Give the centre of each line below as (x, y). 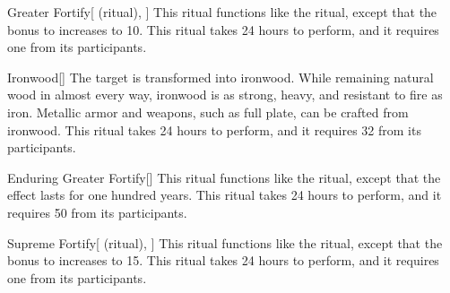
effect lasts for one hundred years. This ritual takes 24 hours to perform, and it (225, 195)
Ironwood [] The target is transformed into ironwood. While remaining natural (221, 77)
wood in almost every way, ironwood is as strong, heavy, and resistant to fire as (225, 95)
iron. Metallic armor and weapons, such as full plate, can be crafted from (208, 112)
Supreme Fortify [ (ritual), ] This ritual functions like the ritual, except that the (225, 242)
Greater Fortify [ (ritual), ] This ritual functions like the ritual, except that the (222, 12)
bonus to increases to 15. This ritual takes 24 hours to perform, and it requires (223, 260)
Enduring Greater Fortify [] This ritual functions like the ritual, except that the (224, 177)
